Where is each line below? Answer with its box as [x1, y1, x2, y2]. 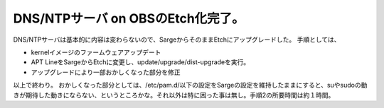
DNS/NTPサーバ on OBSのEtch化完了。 [13, 11, 245, 26]
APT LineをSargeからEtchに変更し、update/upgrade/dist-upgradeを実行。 [31, 58, 250, 66]
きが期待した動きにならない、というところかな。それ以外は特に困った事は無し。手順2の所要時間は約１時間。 [13, 90, 335, 99]
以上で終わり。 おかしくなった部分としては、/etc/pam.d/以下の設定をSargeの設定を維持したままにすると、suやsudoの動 [13, 81, 368, 90]
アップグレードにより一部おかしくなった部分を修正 [31, 68, 181, 76]
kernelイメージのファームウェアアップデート [31, 48, 161, 56]
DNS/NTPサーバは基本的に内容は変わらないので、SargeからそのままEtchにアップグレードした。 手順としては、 [13, 35, 341, 44]
